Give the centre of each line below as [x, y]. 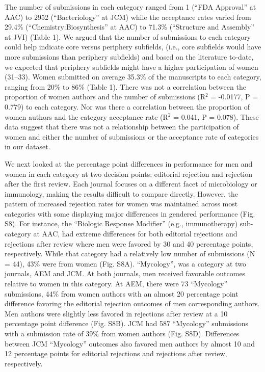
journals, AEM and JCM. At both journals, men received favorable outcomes [125, 273]
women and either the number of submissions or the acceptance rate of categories [132, 136]
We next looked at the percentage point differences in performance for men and [129, 163]
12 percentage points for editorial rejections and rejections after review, [116, 353]
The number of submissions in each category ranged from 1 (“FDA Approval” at [130, 7]
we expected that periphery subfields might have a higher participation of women [131, 67]
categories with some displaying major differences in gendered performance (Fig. [130, 213]
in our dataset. [28, 147]
